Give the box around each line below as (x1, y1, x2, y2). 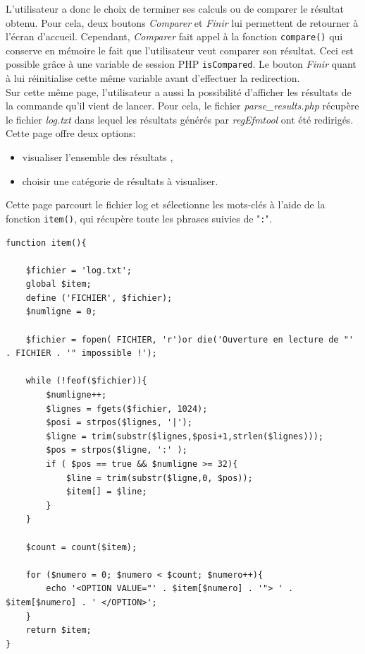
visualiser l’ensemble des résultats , (22, 150, 173, 165)
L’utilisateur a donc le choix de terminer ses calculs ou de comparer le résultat (6, 1, 344, 16)
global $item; (25, 279, 92, 290)
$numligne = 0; (25, 307, 97, 317)
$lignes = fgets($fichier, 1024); (46, 403, 208, 414)
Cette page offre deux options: (6, 126, 136, 141)
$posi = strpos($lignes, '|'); (46, 417, 192, 428)
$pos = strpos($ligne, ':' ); (46, 445, 187, 456)
